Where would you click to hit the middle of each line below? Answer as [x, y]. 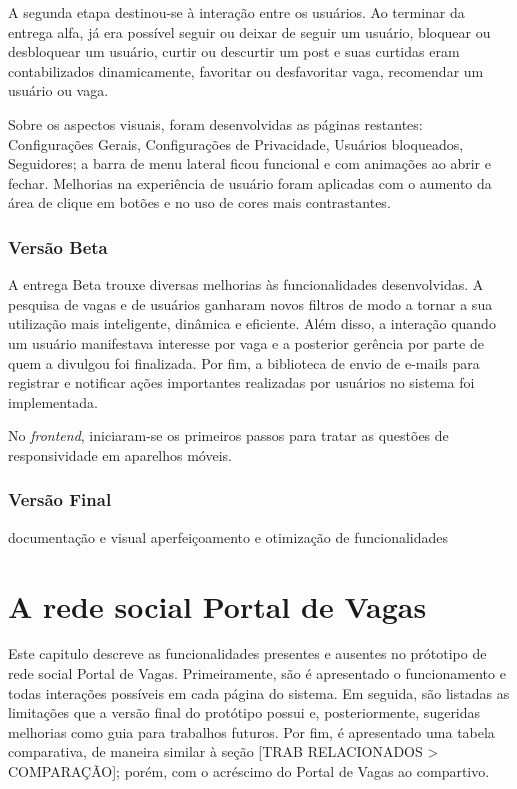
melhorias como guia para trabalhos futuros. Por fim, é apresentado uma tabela [251, 731]
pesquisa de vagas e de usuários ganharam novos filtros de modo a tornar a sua [250, 303]
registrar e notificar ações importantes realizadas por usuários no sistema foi [241, 382]
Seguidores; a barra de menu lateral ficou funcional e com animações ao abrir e [249, 163]
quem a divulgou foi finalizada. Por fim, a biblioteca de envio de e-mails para [244, 362]
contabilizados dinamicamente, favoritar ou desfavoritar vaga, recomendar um [246, 70]
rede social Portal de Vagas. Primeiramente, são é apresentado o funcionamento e [257, 673]
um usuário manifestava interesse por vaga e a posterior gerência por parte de [246, 342]
